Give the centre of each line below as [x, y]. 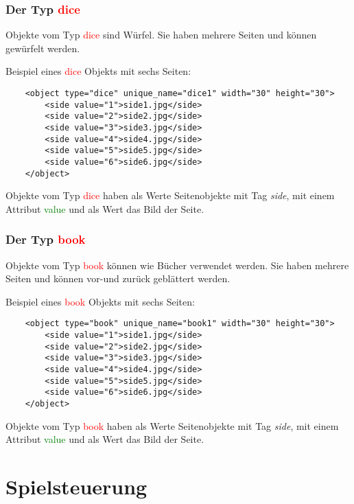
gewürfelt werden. [43, 48]
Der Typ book [46, 239]
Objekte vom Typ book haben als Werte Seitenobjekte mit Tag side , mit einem [172, 425]
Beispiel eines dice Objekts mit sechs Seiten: [98, 71]
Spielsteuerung [76, 486]
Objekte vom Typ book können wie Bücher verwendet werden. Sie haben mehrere [177, 265]
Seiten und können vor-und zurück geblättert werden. [118, 278]
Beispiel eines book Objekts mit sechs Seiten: [100, 301]
